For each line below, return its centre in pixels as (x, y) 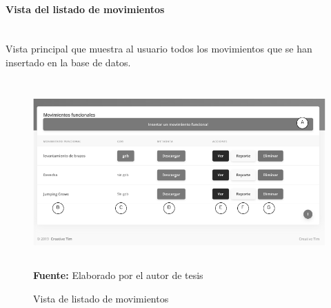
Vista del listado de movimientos (85, 9)
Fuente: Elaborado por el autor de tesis (118, 275)
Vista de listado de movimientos (101, 298)
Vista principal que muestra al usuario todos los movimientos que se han (159, 49)
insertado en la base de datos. (68, 62)
